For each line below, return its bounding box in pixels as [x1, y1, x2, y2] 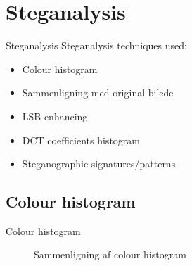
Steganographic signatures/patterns [22, 156, 176, 171]
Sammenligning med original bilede [22, 85, 174, 100]
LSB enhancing [22, 108, 88, 123]
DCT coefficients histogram [22, 132, 140, 147]
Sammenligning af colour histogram [34, 247, 186, 262]
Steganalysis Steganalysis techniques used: [6, 38, 187, 53]
